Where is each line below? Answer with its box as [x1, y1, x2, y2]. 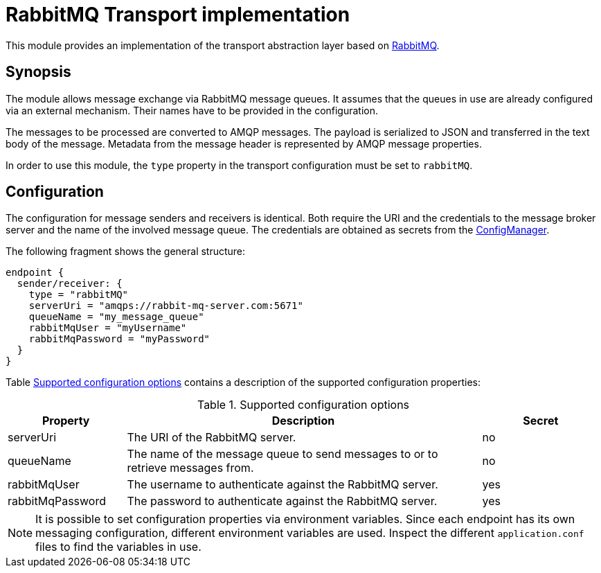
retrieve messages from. [127, 461, 254, 475]
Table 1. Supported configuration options [197, 398, 410, 412]
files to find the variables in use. [35, 540, 201, 554]
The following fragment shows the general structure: [6, 245, 246, 258]
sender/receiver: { [17, 278, 123, 290]
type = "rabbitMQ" [28, 289, 129, 301]
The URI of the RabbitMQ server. [127, 430, 296, 445]
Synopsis [6, 63, 71, 81]
